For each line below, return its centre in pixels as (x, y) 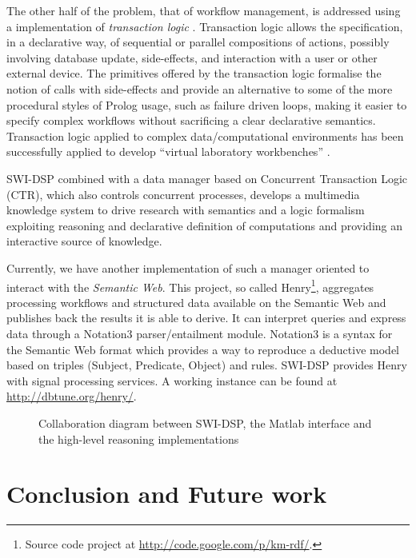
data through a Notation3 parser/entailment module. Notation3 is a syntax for (200, 333)
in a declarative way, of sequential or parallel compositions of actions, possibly (198, 42)
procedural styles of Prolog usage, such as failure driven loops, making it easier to (207, 104)
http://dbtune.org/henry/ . (72, 396)
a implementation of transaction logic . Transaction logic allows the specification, (205, 26)
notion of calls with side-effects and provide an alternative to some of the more (200, 88)
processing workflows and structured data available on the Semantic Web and (196, 302)
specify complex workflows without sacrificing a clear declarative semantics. (191, 120)
